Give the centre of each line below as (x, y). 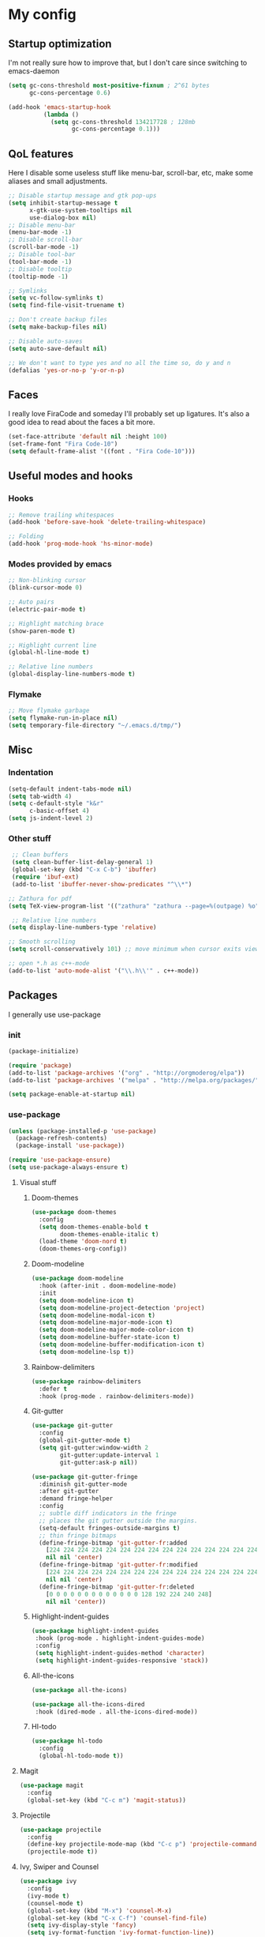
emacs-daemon (34, 71)
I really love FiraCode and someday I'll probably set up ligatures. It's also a (129, 414)
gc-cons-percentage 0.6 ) (70, 92)
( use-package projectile (60, 1830)
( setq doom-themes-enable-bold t (93, 1227)
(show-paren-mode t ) (42, 631)
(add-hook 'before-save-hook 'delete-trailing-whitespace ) (107, 522)
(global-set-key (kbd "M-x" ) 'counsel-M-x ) (99, 1911)
